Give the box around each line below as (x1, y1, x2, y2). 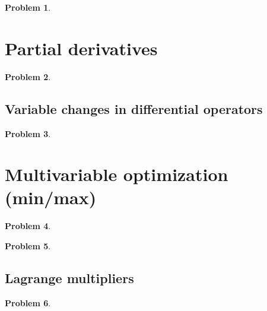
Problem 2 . (5, 70, 51, 82)
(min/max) (5, 185, 97, 210)
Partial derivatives (5, 36, 158, 60)
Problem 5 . (5, 240, 51, 252)
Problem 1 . (5, 1, 51, 13)
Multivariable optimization (5, 162, 228, 186)
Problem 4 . (5, 220, 51, 232)
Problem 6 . (5, 296, 51, 309)
